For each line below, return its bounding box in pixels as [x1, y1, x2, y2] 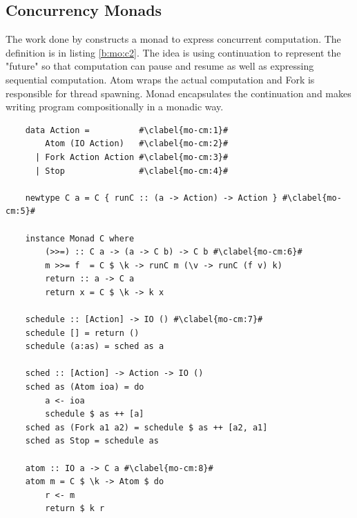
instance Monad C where [25, 233, 135, 243]
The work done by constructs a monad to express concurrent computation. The [6, 32, 341, 46]
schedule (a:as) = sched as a [25, 341, 164, 352]
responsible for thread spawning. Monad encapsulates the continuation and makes [6, 86, 351, 100]
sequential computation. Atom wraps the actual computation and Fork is [6, 72, 315, 86]
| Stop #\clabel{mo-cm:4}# [35, 166, 229, 176]
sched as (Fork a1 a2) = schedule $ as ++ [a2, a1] [25, 422, 268, 432]
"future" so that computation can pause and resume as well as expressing [6, 59, 314, 73]
